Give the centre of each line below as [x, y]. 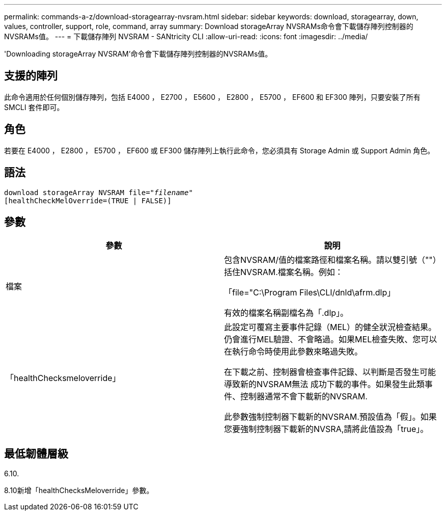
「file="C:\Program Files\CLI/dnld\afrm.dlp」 [310, 293]
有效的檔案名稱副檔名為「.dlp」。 [286, 313]
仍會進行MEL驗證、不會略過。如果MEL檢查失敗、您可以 [331, 340]
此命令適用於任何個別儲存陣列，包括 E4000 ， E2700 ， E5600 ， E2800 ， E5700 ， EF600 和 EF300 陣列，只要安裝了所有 [212, 97]
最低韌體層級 [36, 453]
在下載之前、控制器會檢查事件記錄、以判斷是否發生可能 [330, 372]
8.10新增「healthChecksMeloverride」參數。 [79, 491]
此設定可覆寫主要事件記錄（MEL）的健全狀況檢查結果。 [330, 327]
